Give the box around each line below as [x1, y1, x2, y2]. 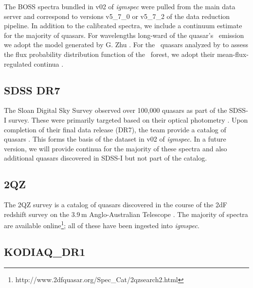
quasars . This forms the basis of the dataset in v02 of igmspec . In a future [4, 134, 226, 144]
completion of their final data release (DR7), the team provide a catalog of [4, 124, 226, 134]
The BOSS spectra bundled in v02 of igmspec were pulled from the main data [4, 1, 235, 11]
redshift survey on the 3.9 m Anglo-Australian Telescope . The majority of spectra [4, 209, 248, 219]
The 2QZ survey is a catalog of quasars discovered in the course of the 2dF [4, 199, 227, 210]
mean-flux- [217, 49, 249, 59]
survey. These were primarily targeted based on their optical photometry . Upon [8, 114, 248, 125]
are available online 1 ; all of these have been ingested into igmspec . [4, 219, 199, 230]
